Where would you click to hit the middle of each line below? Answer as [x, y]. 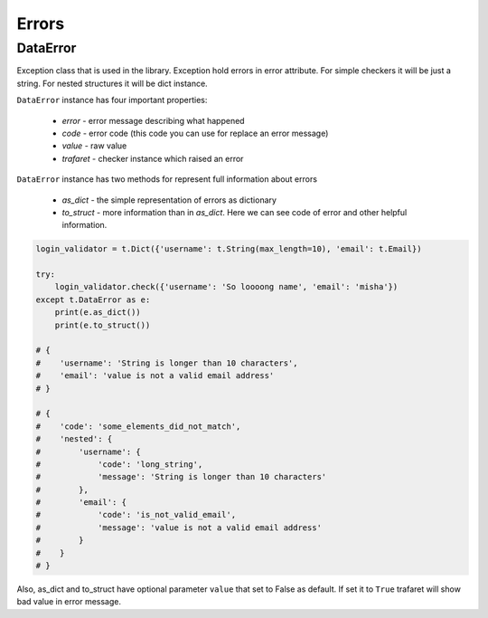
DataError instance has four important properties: [112, 100]
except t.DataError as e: [93, 299]
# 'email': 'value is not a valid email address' [155, 376]
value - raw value [94, 146]
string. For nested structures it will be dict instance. [112, 83]
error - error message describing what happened [153, 120]
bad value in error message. [69, 602]
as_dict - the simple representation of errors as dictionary [169, 200]
